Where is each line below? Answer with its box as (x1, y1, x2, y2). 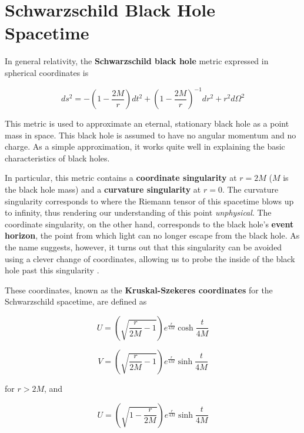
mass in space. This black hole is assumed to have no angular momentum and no (5, 128, 296, 141)
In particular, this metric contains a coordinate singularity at (5, 171, 237, 184)
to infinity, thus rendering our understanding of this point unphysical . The (5, 206, 272, 219)
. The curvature (222, 183, 279, 195)
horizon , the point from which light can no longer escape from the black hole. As (5, 229, 300, 242)
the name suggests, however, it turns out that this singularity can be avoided (5, 240, 282, 253)
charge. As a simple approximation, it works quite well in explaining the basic (5, 140, 285, 153)
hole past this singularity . (5, 264, 99, 276)
